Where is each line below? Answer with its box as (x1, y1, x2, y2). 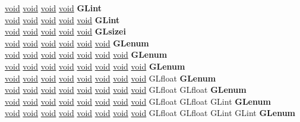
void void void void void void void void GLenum (5, 60, 185, 72)
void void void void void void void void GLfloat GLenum (5, 71, 216, 84)
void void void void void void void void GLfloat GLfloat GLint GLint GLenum (5, 107, 295, 119)
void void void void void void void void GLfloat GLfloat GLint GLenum (5, 95, 271, 107)
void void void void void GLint (5, 13, 120, 26)
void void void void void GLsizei (5, 25, 126, 37)
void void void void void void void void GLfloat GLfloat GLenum (5, 83, 247, 96)
